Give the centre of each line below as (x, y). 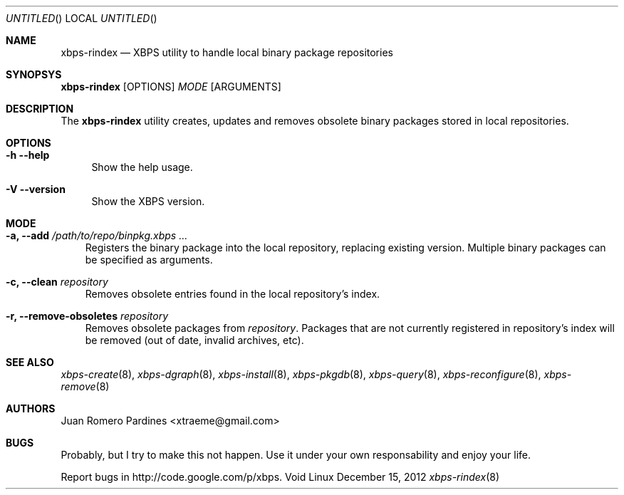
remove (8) (85, 386)
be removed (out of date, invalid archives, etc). (194, 340)
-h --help (28, 155)
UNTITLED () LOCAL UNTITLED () (82, 18)
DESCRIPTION (40, 109)
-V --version (36, 189)
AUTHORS (31, 408)
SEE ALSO (30, 362)
